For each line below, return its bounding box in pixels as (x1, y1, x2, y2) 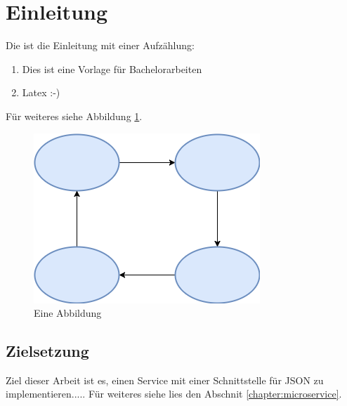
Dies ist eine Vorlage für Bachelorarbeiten (22, 61, 202, 76)
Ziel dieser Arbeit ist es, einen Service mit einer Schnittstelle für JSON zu (6, 372, 324, 387)
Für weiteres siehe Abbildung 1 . (6, 108, 143, 123)
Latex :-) (22, 85, 60, 100)
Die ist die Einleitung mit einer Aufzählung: (6, 38, 195, 53)
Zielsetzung (6, 340, 89, 362)
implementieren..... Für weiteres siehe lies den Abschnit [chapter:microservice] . (6, 386, 342, 401)
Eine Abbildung (34, 306, 102, 320)
